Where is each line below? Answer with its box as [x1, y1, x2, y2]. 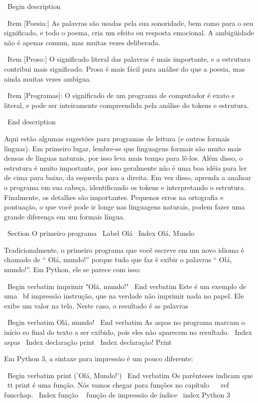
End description [7, 116, 56, 127]
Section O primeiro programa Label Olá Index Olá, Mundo [7, 228, 195, 238]
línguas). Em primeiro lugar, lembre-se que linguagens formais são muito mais [4, 143, 242, 153]
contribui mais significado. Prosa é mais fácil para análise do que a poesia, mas [4, 63, 245, 74]
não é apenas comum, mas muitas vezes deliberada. [4, 37, 160, 47]
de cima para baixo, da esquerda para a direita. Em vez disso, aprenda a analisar [4, 172, 252, 183]
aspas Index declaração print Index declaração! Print [4, 336, 172, 347]
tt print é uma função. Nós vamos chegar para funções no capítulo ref [7, 380, 229, 390]
